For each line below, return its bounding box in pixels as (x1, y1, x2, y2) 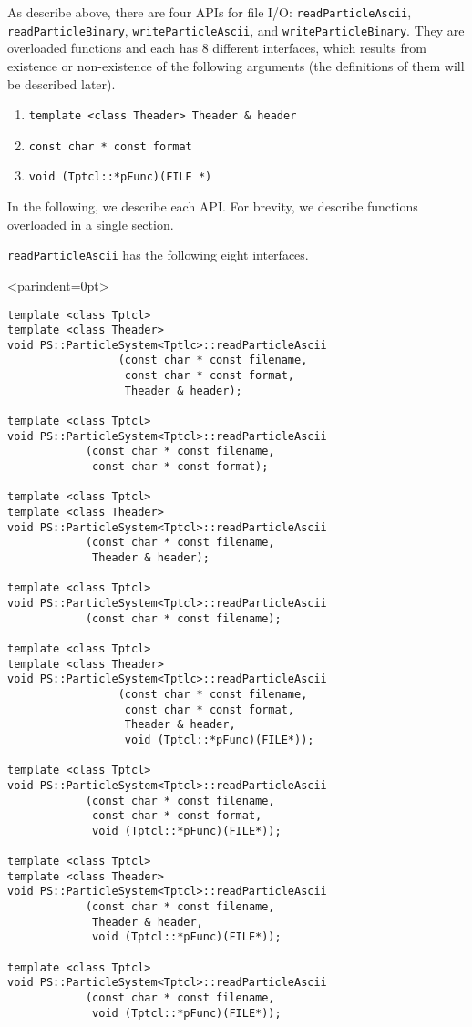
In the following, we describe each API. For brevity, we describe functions (7, 197, 418, 216)
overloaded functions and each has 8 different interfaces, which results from (7, 38, 426, 57)
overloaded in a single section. (7, 214, 174, 233)
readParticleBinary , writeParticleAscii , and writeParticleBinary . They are (7, 20, 465, 39)
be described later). (7, 74, 116, 93)
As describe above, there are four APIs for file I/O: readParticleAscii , (7, 3, 412, 21)
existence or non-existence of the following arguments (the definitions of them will (7, 56, 465, 75)
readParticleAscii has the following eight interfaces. (7, 245, 309, 264)
